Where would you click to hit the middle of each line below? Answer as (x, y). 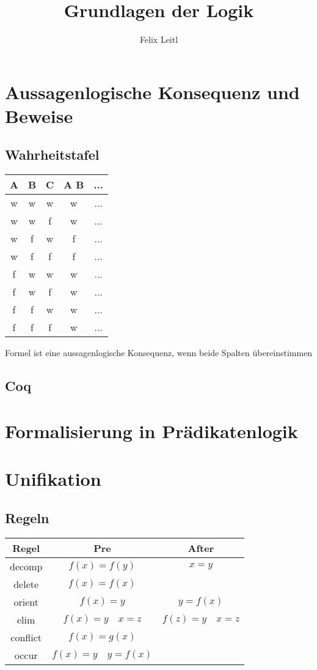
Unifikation (53, 479)
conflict (26, 637)
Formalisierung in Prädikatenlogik (151, 430)
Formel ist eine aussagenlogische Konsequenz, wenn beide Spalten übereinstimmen (159, 353)
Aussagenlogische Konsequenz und (152, 91)
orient (26, 601)
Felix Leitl (159, 39)
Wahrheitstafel (52, 154)
